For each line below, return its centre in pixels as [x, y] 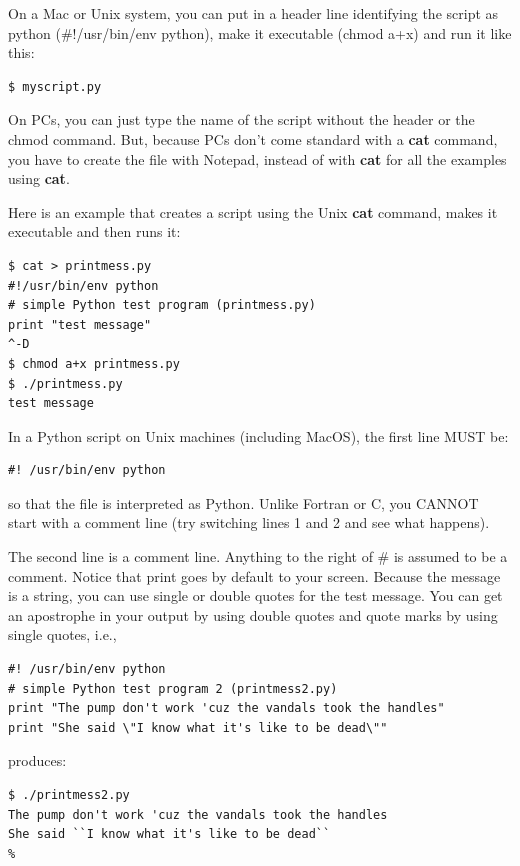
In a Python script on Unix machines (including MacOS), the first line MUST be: [258, 435]
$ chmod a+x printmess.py [94, 363]
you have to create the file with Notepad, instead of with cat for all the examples [257, 158]
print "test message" [80, 324]
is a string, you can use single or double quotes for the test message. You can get [255, 595]
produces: [37, 760]
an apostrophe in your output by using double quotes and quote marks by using [253, 614]
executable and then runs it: [94, 231]
